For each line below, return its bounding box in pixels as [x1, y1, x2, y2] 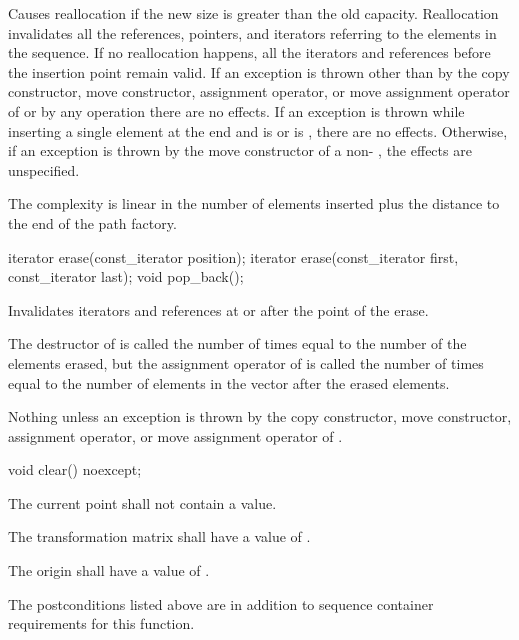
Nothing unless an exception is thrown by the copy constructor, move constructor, [8, 406, 512, 427]
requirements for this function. [8, 613, 195, 634]
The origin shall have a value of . [8, 560, 210, 581]
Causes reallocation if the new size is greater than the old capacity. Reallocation [8, 3, 499, 23]
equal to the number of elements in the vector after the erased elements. [8, 372, 450, 393]
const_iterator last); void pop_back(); [8, 266, 244, 287]
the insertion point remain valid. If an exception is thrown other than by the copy [8, 61, 510, 82]
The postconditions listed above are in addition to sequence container [8, 593, 434, 614]
